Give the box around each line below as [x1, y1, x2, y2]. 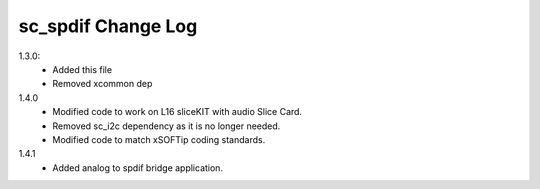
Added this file [52, 63, 113, 75]
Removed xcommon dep [52, 78, 153, 90]
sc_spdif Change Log [18, 15, 198, 37]
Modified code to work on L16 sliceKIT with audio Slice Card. [52, 106, 303, 118]
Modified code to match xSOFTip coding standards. [52, 133, 266, 145]
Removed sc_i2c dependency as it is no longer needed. [52, 120, 281, 132]
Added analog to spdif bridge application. [52, 161, 224, 174]
